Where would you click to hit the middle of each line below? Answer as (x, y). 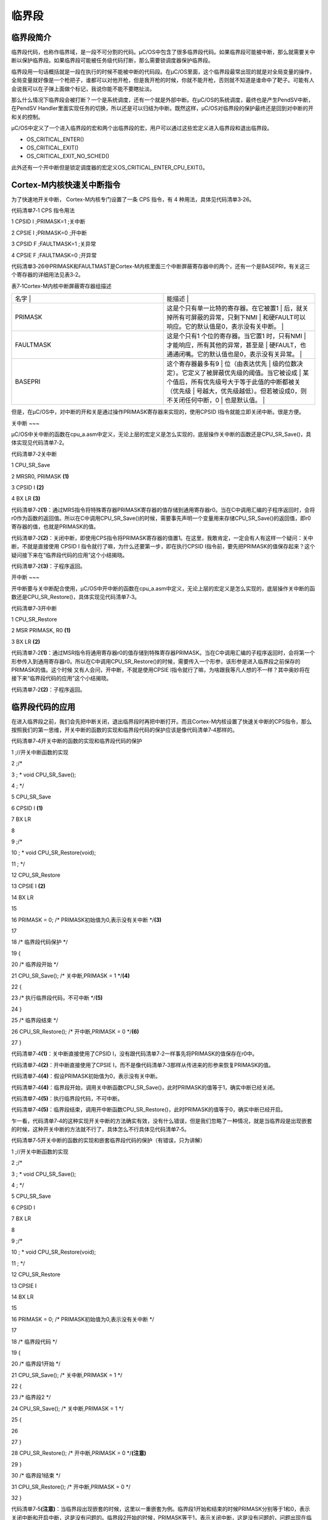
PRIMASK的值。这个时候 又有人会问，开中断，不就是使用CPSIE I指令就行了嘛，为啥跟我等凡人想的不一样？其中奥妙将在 (161, 669)
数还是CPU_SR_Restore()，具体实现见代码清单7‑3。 (76, 597)
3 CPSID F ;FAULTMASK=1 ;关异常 (54, 244)
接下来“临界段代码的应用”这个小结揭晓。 (62, 679)
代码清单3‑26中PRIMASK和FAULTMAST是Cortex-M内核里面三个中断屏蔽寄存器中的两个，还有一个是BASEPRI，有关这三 (161, 266)
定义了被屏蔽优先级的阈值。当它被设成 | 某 (248, 373)
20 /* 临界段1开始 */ (36, 1364)
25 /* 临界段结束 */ (35, 1020)
